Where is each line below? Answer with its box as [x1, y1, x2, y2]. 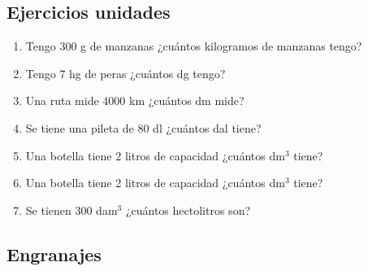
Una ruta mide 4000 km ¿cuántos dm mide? [25, 92, 245, 109]
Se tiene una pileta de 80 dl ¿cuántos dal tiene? [25, 119, 262, 136]
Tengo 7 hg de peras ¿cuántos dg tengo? [25, 64, 226, 81]
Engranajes [6, 241, 102, 266]
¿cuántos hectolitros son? [125, 201, 251, 218]
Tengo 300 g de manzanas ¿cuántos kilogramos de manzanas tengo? [25, 37, 362, 55]
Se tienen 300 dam [25, 201, 118, 218]
